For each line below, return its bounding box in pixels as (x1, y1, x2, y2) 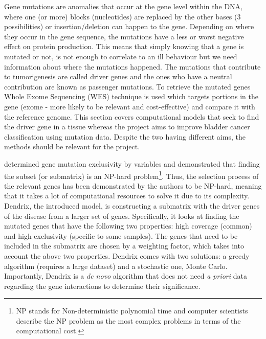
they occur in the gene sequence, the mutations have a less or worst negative (4, 31, 244, 41)
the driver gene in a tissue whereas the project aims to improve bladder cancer (4, 121, 250, 132)
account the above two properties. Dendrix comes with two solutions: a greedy (4, 250, 250, 261)
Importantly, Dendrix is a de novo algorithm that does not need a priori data (4, 270, 247, 281)
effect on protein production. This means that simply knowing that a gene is (4, 41, 244, 52)
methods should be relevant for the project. (4, 141, 140, 152)
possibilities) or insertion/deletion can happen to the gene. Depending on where (4, 21, 254, 32)
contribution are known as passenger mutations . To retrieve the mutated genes (4, 81, 251, 92)
